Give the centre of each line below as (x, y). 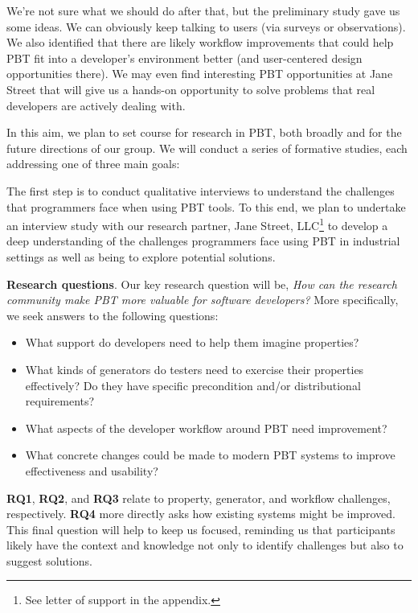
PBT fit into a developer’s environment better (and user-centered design (184, 58)
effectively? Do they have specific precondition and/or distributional (193, 385)
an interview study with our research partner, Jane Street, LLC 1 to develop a (197, 224)
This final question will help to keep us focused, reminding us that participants (201, 529)
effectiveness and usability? (92, 470)
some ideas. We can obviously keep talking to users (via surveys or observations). (206, 26)
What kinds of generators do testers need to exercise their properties (195, 369)
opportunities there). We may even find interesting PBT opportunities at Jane (200, 74)
